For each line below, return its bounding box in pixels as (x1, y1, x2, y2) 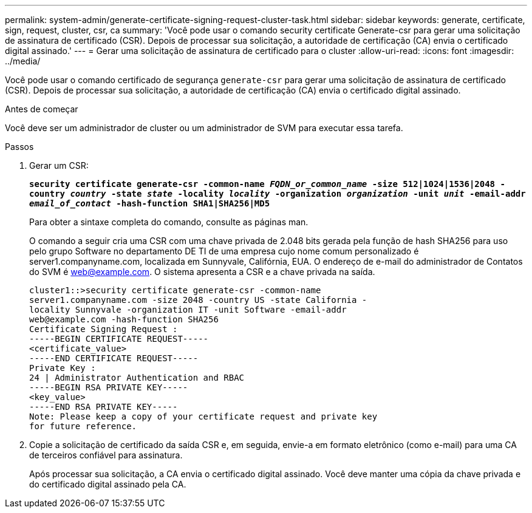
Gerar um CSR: (29, 160, 89, 171)
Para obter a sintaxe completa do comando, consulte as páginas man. (29, 217, 309, 227)
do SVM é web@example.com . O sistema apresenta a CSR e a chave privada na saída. (29, 267, 375, 277)
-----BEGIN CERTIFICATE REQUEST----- (29, 334, 209, 344)
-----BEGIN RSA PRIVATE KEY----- (29, 382, 188, 392)
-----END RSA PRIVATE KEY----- (29, 402, 178, 412)
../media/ (5, 56, 41, 66)
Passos (5, 141, 34, 152)
